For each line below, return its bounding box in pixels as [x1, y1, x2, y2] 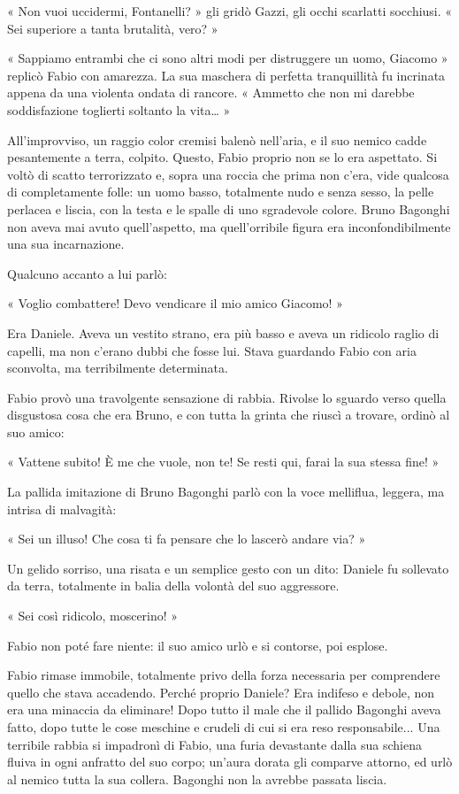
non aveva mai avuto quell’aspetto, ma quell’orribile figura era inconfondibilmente [7, 217, 451, 235]
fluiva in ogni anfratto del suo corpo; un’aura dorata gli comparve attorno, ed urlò [7, 752, 453, 771]
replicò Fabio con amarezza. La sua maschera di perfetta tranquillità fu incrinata [7, 66, 446, 84]
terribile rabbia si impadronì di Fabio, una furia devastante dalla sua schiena [7, 735, 422, 753]
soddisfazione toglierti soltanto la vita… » [7, 100, 231, 119]
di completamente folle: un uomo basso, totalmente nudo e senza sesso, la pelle [7, 182, 434, 201]
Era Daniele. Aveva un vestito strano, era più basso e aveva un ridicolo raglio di [7, 323, 440, 342]
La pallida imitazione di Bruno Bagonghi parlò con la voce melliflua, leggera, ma [7, 482, 445, 501]
